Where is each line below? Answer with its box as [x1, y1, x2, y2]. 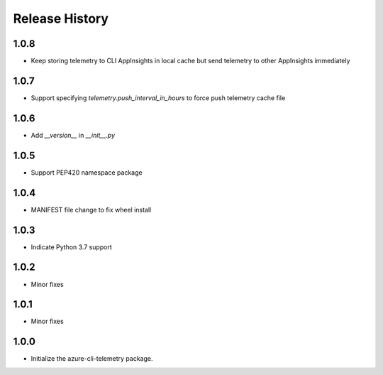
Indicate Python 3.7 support [30, 242, 113, 251]
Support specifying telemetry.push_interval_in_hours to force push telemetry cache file [30, 93, 286, 102]
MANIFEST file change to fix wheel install [30, 205, 152, 214]
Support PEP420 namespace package [30, 168, 143, 177]
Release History [13, 11, 109, 26]
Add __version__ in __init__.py [30, 131, 116, 139]
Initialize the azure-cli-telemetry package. [30, 354, 153, 363]
